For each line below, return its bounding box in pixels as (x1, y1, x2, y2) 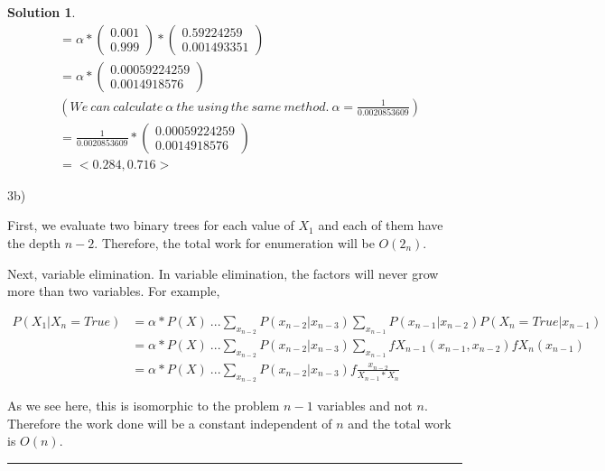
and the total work (348, 413, 451, 432)
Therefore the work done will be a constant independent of (7, 413, 332, 432)
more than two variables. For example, (7, 282, 220, 300)
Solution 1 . (7, 3, 76, 21)
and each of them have (318, 216, 443, 235)
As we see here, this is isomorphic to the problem (7, 396, 280, 415)
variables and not (317, 396, 413, 415)
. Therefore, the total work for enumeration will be (94, 233, 375, 252)
